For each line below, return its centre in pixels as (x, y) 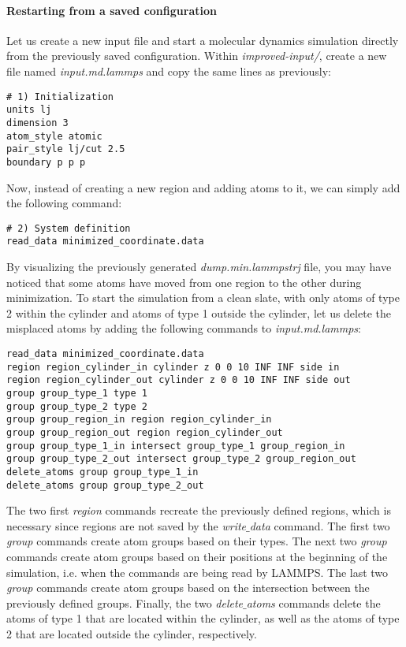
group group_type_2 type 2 (77, 406)
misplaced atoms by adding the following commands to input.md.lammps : (184, 328)
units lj (29, 110)
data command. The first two (320, 525)
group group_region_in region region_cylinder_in (139, 420)
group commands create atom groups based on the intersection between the (188, 588)
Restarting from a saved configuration (112, 10)
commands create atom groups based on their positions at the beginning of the (197, 556)
